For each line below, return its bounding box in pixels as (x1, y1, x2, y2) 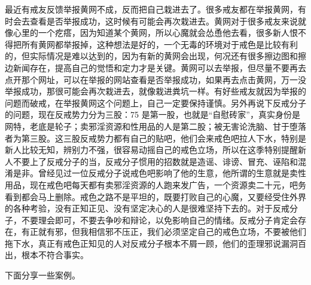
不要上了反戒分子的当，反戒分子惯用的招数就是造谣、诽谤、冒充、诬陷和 (13, 155, 298, 167)
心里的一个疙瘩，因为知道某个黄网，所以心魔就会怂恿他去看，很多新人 (13, 26, 289, 39)
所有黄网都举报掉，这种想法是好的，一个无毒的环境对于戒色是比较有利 (21, 38, 298, 50)
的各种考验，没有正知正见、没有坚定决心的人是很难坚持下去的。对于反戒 (5, 202, 289, 214)
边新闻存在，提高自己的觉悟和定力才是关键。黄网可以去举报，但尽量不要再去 (5, 61, 306, 73)
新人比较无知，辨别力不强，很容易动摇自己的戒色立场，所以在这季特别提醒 (5, 143, 298, 156)
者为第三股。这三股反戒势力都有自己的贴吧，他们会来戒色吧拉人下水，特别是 (5, 131, 306, 144)
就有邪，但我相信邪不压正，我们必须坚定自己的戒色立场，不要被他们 (38, 225, 306, 238)
